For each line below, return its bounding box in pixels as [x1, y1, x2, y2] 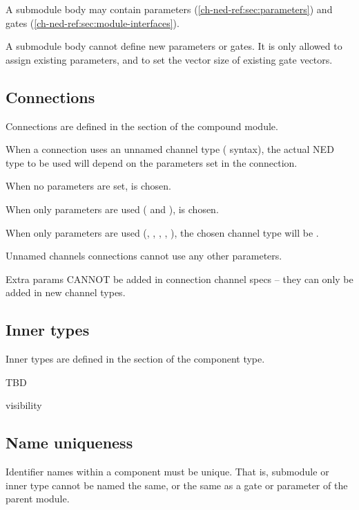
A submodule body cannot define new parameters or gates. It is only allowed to [6, 39, 342, 53]
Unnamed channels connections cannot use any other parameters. [6, 248, 282, 263]
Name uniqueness [6, 432, 133, 453]
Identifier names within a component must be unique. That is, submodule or [6, 464, 329, 479]
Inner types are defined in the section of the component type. [6, 352, 265, 366]
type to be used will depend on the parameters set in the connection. [6, 155, 298, 170]
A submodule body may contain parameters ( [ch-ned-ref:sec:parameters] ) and [6, 2, 333, 16]
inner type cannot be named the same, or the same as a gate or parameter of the [6, 477, 348, 492]
